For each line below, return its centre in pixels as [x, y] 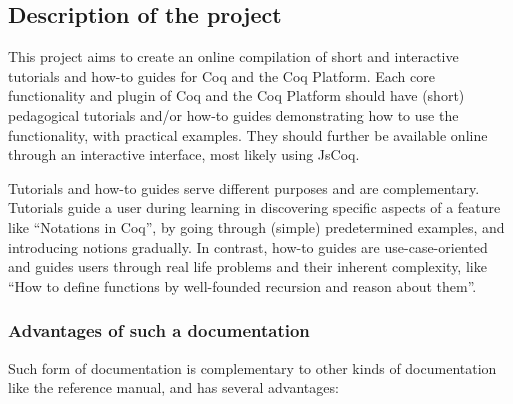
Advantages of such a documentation [159, 330]
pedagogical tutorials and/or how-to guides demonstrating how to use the [233, 114]
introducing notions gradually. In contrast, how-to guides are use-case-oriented [248, 246]
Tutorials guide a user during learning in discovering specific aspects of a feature [254, 207]
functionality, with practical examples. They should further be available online [248, 134]
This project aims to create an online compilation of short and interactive [233, 56]
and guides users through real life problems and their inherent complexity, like [247, 266]
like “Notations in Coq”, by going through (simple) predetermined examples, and [256, 226]
